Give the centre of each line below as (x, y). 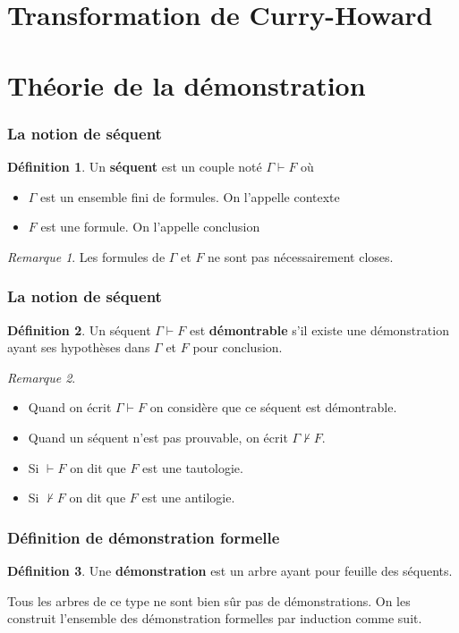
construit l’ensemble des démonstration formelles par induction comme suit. (215, 618)
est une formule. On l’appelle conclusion (150, 227)
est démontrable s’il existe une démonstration (319, 329)
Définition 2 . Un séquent (79, 329)
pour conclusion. (238, 347)
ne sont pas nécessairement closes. (301, 256)
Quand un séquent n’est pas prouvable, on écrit (158, 437)
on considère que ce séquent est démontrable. (273, 407)
